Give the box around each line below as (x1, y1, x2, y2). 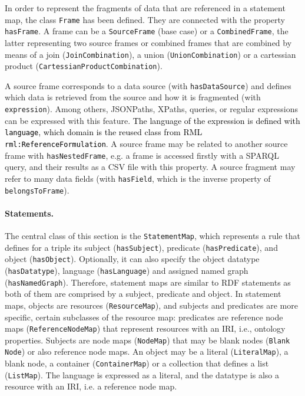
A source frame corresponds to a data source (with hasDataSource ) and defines (5, 79, 291, 91)
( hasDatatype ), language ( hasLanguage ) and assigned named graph (5, 264, 248, 276)
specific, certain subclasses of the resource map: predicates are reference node (5, 310, 283, 323)
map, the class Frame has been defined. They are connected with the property (5, 13, 285, 25)
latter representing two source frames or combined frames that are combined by (5, 36, 292, 48)
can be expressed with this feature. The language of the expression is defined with (5, 114, 300, 126)
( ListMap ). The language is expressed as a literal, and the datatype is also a (5, 368, 279, 381)
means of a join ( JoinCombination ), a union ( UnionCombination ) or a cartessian (5, 48, 296, 60)
